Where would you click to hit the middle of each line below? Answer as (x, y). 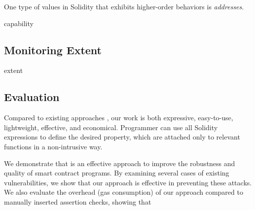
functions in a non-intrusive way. (53, 146)
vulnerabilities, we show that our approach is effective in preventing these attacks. (128, 182)
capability (19, 23)
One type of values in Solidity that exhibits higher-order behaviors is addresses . (124, 6)
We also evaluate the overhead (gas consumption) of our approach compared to (124, 192)
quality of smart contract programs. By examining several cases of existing (117, 173)
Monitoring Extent (53, 50)
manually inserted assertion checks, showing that (78, 201)
